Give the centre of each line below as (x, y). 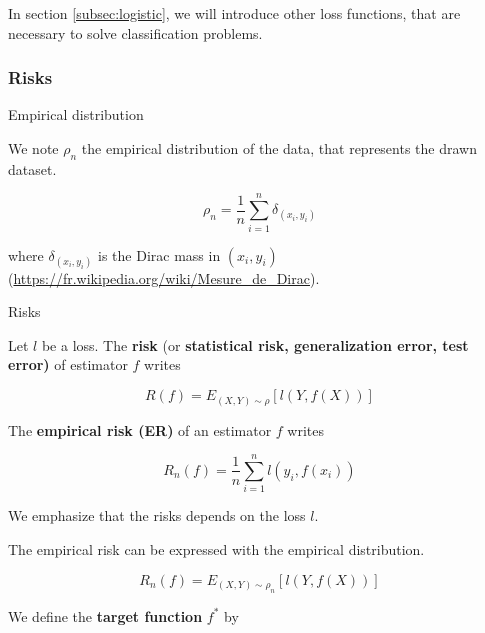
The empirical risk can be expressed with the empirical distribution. (216, 548)
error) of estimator (68, 364)
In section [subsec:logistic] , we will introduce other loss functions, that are (234, 13)
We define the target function (105, 615)
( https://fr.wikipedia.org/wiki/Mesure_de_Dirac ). (164, 277)
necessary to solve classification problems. (135, 32)
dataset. (32, 168)
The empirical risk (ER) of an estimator (140, 429)
